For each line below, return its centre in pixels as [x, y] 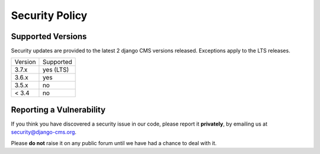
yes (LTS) [56, 70]
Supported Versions [49, 36]
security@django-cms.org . [44, 132]
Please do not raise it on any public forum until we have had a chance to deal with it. [114, 143]
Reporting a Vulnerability [58, 110]
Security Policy [49, 15]
